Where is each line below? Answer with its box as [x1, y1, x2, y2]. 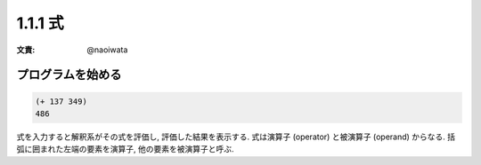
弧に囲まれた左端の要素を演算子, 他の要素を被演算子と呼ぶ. [16, 144, 235, 154]
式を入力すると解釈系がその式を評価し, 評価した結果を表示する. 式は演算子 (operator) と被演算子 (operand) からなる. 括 [16, 131, 456, 142]
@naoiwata [86, 44, 128, 55]
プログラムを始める [16, 67, 122, 82]
